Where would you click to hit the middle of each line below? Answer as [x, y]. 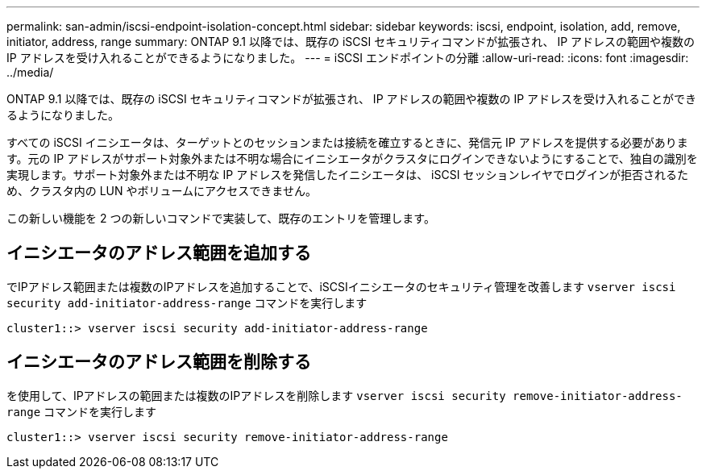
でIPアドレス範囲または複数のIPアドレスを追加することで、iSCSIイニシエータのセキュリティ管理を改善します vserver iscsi [341, 286]
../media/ [30, 72]
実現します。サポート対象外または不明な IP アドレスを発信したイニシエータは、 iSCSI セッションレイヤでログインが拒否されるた [347, 175]
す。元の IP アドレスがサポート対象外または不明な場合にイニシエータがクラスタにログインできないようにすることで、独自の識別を [352, 158]
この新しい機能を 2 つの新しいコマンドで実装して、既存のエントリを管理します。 [221, 218]
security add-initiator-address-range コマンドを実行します [187, 302]
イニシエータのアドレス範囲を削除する [159, 362]
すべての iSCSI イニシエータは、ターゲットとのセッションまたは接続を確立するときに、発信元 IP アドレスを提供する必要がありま [347, 142]
